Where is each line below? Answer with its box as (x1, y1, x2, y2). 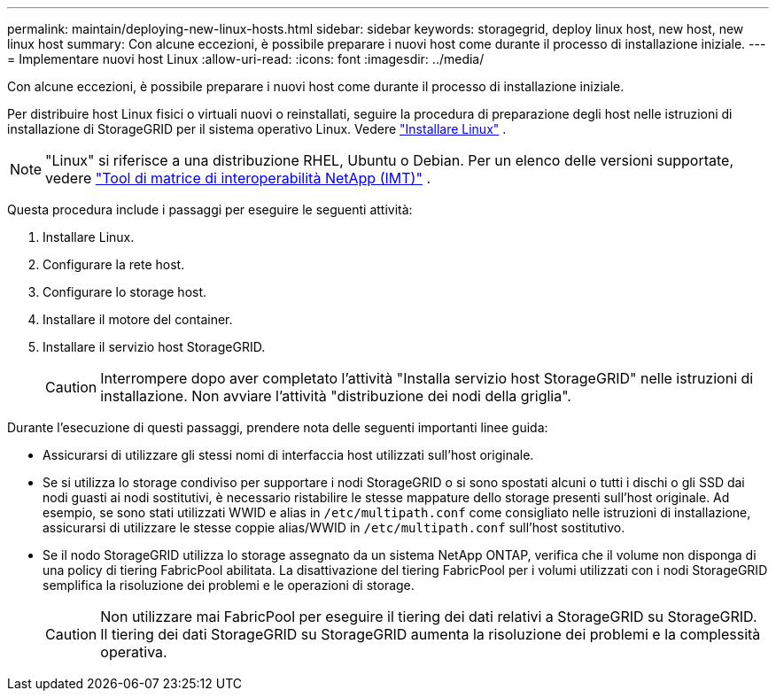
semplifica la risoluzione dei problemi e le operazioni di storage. (43, 578, 415, 593)
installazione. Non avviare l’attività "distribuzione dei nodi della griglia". (100, 387, 571, 405)
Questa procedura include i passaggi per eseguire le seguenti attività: (7, 202, 413, 217)
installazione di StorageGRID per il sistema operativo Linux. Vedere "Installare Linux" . (7, 121, 507, 136)
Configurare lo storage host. (43, 284, 207, 299)
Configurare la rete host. (43, 257, 185, 272)
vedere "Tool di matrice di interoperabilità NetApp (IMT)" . (45, 169, 431, 187)
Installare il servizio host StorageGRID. (43, 339, 266, 354)
